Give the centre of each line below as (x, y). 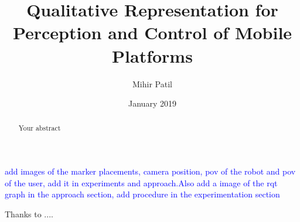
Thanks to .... (29, 214)
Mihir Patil (152, 83)
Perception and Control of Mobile (152, 33)
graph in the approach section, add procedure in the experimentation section (142, 194)
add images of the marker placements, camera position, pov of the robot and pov (150, 171)
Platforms (152, 55)
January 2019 (152, 103)
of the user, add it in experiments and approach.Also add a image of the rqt (141, 182)
